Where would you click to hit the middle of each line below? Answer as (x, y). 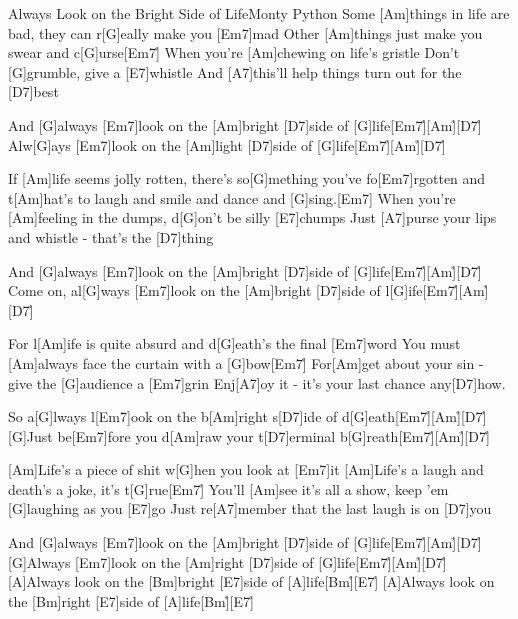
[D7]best (33, 91)
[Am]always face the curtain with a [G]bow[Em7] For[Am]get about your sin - (246, 362)
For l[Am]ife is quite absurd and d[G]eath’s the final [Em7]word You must (234, 343)
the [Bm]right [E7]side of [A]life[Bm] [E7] (131, 600)
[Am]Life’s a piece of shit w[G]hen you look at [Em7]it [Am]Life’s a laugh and (246, 469)
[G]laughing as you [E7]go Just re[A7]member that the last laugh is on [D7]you (250, 508)
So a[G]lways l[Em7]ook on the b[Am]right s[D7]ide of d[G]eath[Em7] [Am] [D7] (247, 416)
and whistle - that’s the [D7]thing (111, 236)
